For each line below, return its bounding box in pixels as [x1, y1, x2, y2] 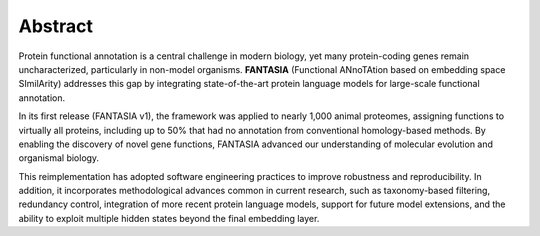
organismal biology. [18, 152, 100, 164]
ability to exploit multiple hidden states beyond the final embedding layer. [18, 212, 320, 224]
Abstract [18, 15, 94, 37]
